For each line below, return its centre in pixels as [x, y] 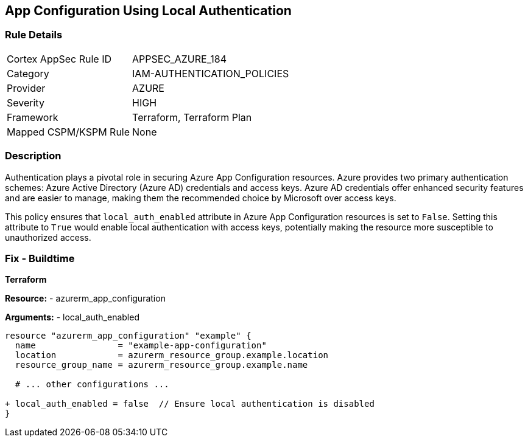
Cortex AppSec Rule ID [59, 59]
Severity [26, 102]
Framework [33, 117]
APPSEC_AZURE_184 [179, 59]
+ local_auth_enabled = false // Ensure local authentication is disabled [190, 404]
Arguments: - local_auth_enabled [72, 317]
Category [28, 73]
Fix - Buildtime [40, 258]
